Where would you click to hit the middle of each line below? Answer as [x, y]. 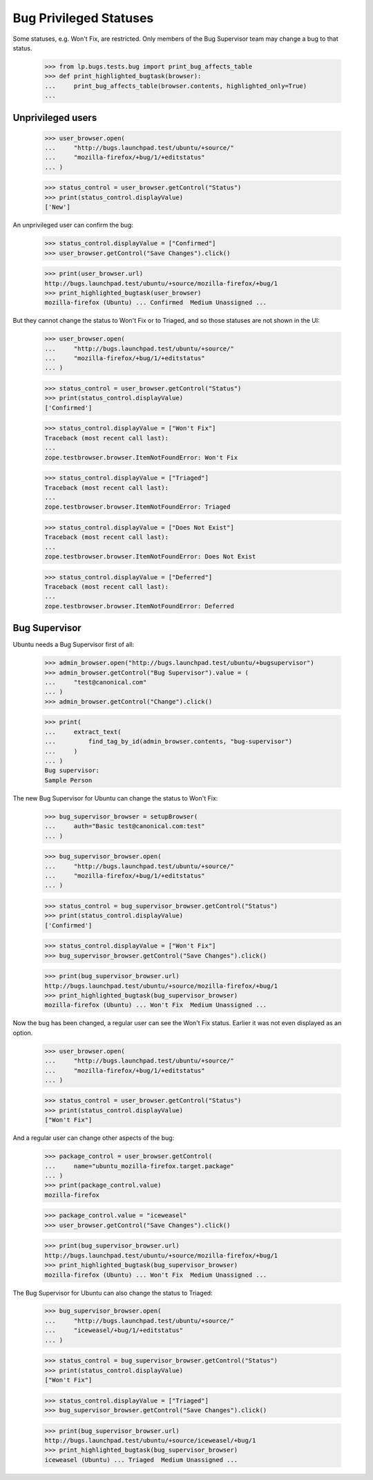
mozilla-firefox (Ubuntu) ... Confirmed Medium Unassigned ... [156, 303]
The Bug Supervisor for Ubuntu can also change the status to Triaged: [113, 1293]
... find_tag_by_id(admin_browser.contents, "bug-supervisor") [169, 742]
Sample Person [68, 780]
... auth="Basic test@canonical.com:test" [125, 826]
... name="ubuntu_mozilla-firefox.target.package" [139, 1166]
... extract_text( [83, 732]
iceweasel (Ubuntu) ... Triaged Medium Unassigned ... [141, 1460]
